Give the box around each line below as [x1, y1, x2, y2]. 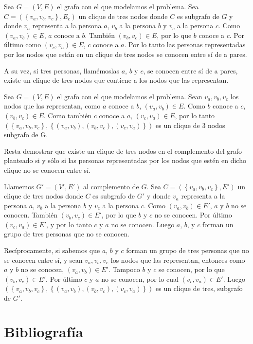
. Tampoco [108, 264, 140, 274]
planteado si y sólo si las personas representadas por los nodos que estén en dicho [4, 155, 246, 165]
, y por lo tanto [46, 219, 92, 229]
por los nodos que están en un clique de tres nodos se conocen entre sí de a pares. [4, 49, 247, 59]
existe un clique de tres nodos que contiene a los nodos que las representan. [4, 75, 229, 85]
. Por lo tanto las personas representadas [124, 39, 246, 50]
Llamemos [4, 181, 34, 191]
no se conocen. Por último [154, 210, 232, 220]
